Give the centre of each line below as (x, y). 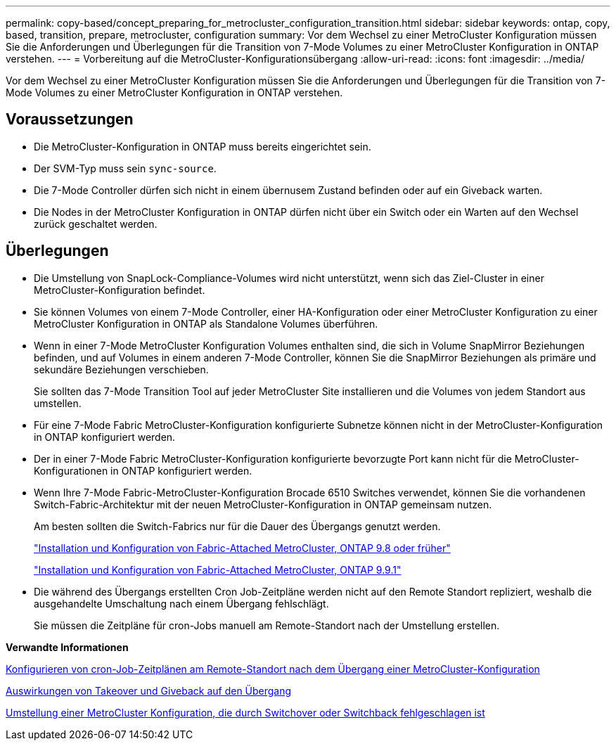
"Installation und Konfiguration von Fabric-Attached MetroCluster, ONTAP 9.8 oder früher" (242, 548)
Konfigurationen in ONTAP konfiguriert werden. (143, 470)
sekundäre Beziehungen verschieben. (121, 369)
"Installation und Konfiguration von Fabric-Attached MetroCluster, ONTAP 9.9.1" (218, 570)
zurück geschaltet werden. (96, 224)
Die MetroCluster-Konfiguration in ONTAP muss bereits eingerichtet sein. (203, 146)
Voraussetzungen (70, 120)
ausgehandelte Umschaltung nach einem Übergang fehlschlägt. (181, 603)
